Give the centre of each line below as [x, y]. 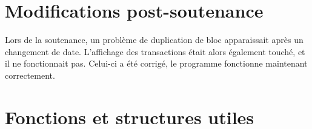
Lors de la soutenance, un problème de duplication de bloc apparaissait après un [154, 40]
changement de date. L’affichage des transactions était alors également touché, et [155, 51]
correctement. [30, 75]
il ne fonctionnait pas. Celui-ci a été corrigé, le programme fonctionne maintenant [156, 63]
